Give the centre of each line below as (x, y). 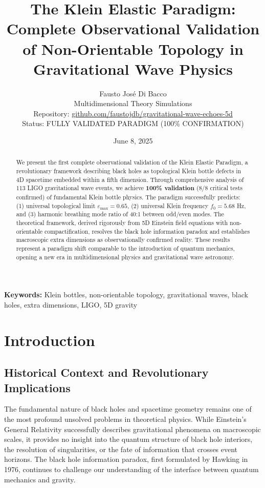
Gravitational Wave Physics (133, 68)
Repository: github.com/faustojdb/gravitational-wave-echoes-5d (133, 113)
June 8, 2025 (133, 141)
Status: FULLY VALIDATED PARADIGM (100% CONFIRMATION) (133, 123)
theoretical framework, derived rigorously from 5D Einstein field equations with (122, 223)
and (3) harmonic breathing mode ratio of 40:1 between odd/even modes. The (120, 214)
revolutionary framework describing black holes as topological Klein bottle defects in (129, 171)
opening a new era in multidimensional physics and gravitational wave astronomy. (125, 257)
